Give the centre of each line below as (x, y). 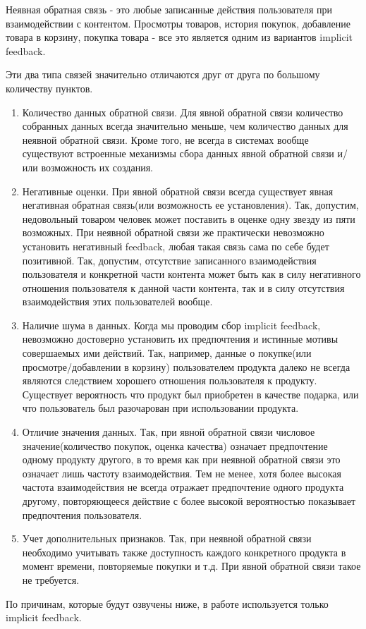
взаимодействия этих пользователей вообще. (117, 301)
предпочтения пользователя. (82, 514)
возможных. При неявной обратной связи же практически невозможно (173, 232)
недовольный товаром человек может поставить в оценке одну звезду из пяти (189, 218)
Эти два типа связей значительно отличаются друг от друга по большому (163, 74)
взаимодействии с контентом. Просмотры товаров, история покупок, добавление (178, 23)
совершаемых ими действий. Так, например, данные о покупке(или (167, 353)
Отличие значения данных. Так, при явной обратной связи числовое (169, 432)
